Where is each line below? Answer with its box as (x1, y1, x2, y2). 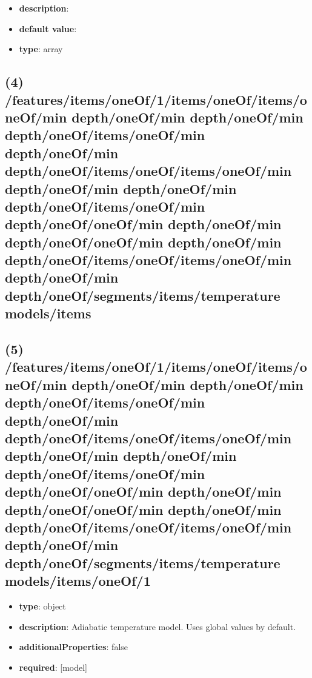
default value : (19, 22, 77, 35)
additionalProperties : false (19, 640, 128, 653)
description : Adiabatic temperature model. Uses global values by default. (19, 620, 296, 633)
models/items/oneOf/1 (5, 571, 151, 590)
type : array (19, 42, 63, 55)
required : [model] (19, 660, 87, 673)
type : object (19, 599, 66, 612)
